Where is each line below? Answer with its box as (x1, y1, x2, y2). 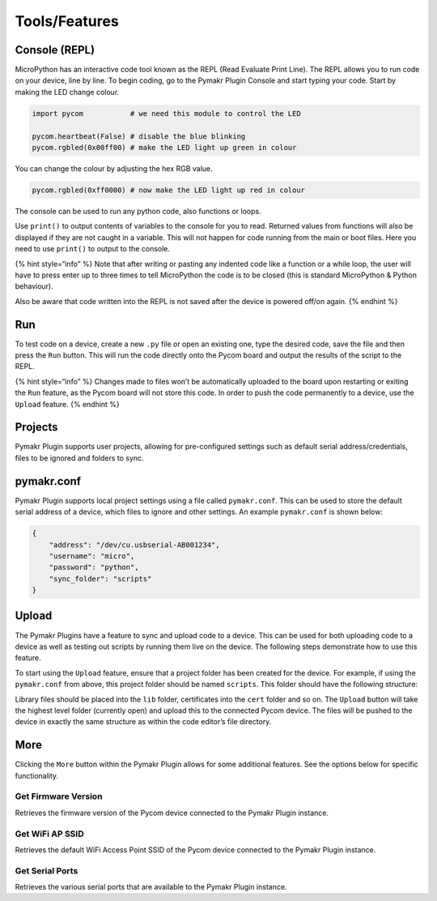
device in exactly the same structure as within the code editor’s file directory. (15, 717, 272, 727)
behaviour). (15, 281, 54, 291)
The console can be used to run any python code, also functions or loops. (15, 206, 262, 216)
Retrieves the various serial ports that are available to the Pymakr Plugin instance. (15, 882, 287, 892)
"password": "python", (49, 563, 139, 572)
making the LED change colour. (15, 87, 120, 97)
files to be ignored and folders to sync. (15, 453, 145, 462)
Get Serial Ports (15, 865, 78, 876)
